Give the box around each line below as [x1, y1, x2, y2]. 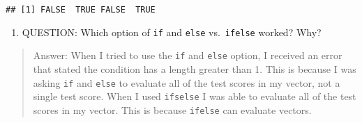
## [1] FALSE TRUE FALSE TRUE [6, 5, 156, 15]
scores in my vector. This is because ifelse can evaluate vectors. [33, 102, 312, 117]
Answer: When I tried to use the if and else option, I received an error [33, 48, 342, 63]
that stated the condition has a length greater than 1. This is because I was [33, 61, 356, 76]
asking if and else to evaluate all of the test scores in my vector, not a [33, 75, 340, 90]
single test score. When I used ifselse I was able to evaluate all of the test [33, 89, 356, 104]
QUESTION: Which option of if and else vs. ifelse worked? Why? [22, 24, 322, 39]
